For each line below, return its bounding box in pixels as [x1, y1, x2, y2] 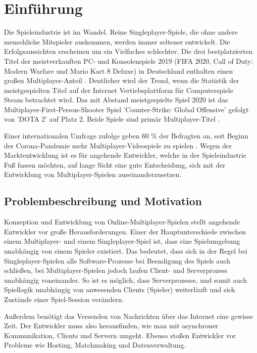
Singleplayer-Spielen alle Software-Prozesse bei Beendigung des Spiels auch [4, 255, 230, 265]
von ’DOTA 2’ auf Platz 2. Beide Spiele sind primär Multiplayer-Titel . [4, 114, 220, 124]
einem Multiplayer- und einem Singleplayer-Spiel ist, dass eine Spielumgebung [4, 236, 240, 246]
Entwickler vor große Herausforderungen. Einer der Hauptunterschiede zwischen [4, 226, 246, 236]
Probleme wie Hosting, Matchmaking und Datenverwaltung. [4, 340, 186, 350]
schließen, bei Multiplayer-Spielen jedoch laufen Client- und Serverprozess [4, 265, 228, 275]
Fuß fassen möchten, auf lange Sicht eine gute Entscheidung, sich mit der [4, 159, 226, 170]
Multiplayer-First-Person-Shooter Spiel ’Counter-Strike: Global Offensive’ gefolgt [4, 104, 249, 114]
